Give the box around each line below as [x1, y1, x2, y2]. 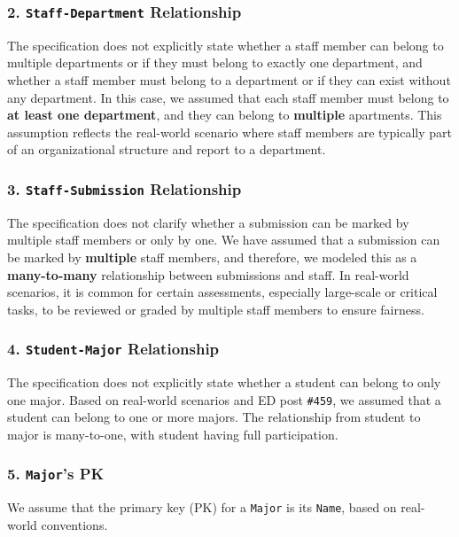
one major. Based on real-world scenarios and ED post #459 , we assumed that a [7, 390, 441, 409]
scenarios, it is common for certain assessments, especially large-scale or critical [7, 283, 438, 301]
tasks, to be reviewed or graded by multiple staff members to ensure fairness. [7, 300, 424, 318]
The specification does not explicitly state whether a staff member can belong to [7, 35, 444, 54]
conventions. [41, 515, 108, 533]
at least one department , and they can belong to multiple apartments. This [7, 105, 442, 124]
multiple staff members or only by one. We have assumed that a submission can [7, 230, 440, 249]
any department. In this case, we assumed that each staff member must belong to [7, 88, 449, 106]
